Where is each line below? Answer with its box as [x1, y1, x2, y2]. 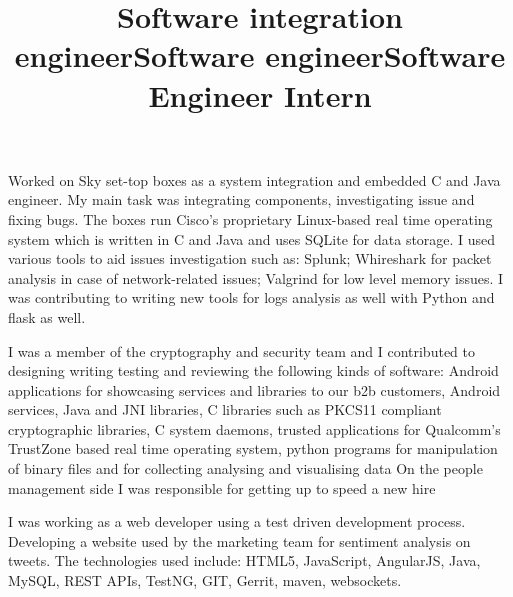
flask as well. [8, 306, 86, 327]
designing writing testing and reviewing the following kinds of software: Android [8, 360, 499, 381]
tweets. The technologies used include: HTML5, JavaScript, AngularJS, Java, [8, 550, 481, 571]
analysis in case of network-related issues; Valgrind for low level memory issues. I [8, 267, 504, 288]
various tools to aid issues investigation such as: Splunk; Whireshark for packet [8, 248, 492, 269]
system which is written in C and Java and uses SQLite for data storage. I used [8, 228, 496, 249]
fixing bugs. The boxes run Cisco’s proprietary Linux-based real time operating [8, 208, 493, 229]
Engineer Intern [148, 74, 372, 115]
